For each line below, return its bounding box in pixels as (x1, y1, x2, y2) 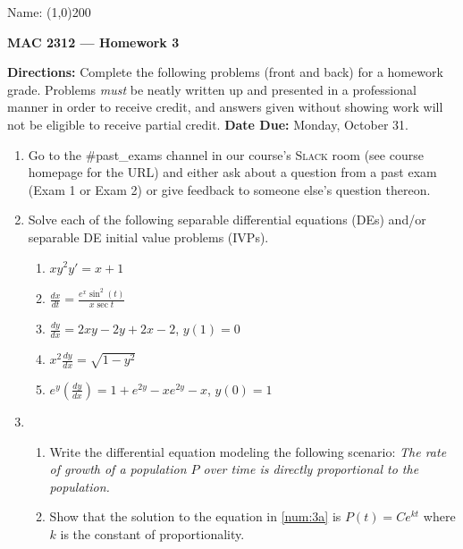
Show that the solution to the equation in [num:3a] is (49, 507, 341, 526)
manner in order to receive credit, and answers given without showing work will (7, 97, 443, 116)
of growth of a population (49, 460, 187, 478)
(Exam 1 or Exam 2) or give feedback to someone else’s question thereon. (28, 180, 431, 198)
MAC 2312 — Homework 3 (7, 32, 180, 51)
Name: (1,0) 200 (7, 3, 91, 21)
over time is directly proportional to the (203, 460, 419, 478)
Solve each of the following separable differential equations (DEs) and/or (28, 210, 426, 229)
